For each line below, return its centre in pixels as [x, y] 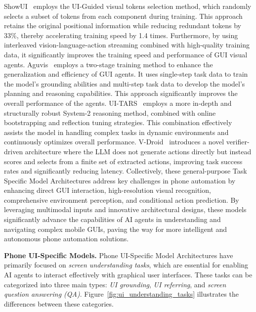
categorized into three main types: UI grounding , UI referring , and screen [115, 284]
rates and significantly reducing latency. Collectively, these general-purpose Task [126, 171]
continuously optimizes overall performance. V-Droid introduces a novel [114, 142]
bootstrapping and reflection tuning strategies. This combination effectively [118, 122]
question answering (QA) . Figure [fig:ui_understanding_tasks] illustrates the [121, 294]
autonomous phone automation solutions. [66, 239]
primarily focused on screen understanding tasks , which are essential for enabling [126, 265]
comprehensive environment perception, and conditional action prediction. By [122, 200]
